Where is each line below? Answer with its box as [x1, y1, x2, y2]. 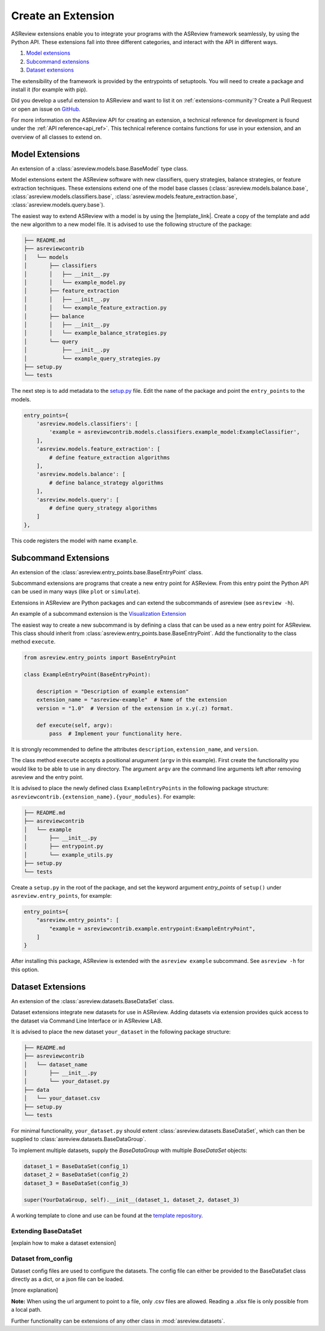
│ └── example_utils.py [23, 851, 113, 858]
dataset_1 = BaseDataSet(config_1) [23, 1163, 129, 1170]
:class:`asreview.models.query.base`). [11, 201, 105, 208]
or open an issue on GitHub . [11, 105, 81, 113]
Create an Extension [11, 9, 114, 22]
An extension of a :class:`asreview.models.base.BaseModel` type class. [11, 164, 188, 172]
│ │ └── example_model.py [23, 279, 126, 286]
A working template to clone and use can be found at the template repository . [11, 1212, 203, 1220]
